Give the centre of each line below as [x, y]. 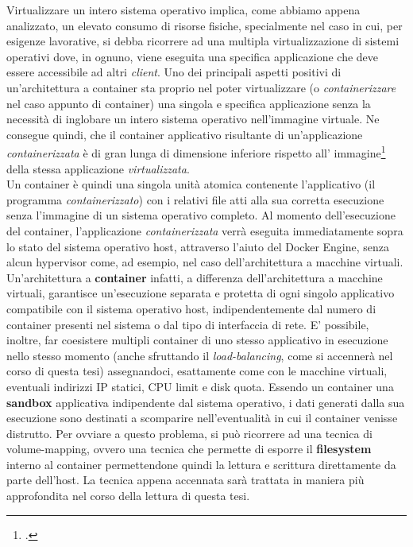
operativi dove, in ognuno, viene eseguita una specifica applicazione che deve [193, 56]
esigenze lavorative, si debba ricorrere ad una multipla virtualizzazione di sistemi [203, 41]
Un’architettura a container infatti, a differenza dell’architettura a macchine [195, 277]
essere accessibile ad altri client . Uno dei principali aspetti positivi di [174, 72]
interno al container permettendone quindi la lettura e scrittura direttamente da [201, 464]
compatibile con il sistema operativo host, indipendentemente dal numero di [191, 308]
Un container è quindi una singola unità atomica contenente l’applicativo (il [191, 184]
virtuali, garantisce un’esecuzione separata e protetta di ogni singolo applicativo [201, 293]
